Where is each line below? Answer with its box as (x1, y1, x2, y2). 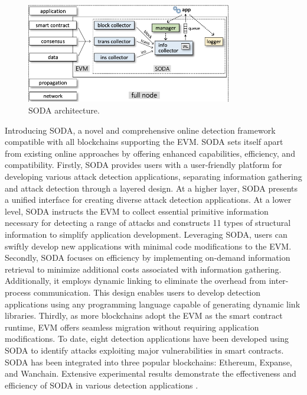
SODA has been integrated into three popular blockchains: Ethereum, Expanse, (5, 355, 292, 368)
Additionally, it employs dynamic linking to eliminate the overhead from (5, 274, 266, 287)
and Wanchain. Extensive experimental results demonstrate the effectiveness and (5, 367, 296, 380)
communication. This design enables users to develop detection (33, 286, 261, 298)
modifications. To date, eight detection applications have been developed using (5, 332, 289, 345)
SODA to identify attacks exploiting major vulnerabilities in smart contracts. (5, 344, 284, 356)
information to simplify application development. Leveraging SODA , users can (5, 228, 288, 241)
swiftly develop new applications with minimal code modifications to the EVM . (5, 239, 292, 252)
